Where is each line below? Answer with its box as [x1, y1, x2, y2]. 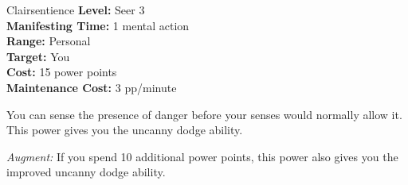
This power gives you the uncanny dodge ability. [6, 121, 243, 138]
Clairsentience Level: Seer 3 [6, 2, 145, 17]
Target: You [6, 48, 70, 64]
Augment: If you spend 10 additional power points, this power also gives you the [6, 148, 398, 164]
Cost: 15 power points [6, 64, 117, 80]
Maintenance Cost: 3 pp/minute [6, 79, 177, 95]
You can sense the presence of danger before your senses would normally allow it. [6, 106, 402, 122]
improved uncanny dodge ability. [6, 164, 166, 180]
